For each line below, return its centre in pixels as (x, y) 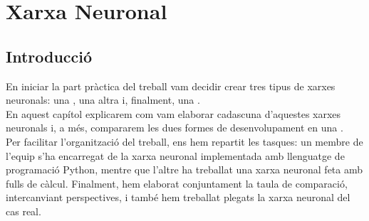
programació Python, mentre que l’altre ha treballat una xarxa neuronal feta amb (184, 169)
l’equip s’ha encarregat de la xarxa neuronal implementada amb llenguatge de (175, 155)
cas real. (24, 211)
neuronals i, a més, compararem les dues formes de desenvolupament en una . (175, 128)
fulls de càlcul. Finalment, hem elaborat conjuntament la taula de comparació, (177, 183)
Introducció (49, 56)
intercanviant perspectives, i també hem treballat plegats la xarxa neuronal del (178, 197)
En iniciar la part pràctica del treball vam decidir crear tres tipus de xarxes (171, 86)
